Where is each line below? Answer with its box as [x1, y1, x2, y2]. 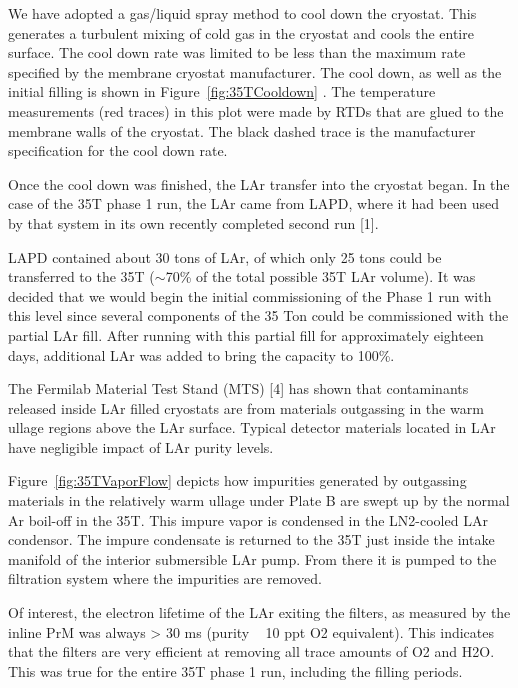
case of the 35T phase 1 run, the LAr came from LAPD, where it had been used [8, 193, 500, 214]
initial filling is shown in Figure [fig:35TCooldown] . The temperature [8, 81, 436, 102]
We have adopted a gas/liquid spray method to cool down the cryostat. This [8, 3, 477, 23]
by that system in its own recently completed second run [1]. [8, 212, 379, 233]
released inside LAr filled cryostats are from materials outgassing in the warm [8, 397, 484, 418]
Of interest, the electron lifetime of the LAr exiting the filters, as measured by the [8, 602, 511, 623]
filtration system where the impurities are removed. [8, 568, 322, 589]
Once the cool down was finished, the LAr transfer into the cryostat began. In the [8, 173, 510, 194]
